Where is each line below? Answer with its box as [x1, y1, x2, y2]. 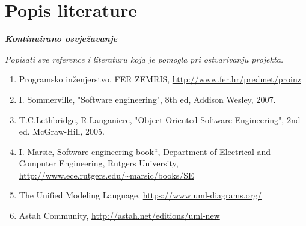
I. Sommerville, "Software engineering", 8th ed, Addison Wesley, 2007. [19, 93, 276, 105]
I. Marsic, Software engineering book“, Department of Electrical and [19, 145, 271, 157]
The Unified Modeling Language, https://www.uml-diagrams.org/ [19, 189, 262, 201]
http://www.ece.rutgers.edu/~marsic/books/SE [19, 168, 194, 181]
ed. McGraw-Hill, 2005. [19, 125, 105, 138]
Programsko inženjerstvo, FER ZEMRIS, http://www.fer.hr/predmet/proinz [19, 73, 301, 85]
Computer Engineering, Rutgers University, [19, 157, 179, 169]
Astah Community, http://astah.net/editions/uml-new [19, 209, 220, 222]
